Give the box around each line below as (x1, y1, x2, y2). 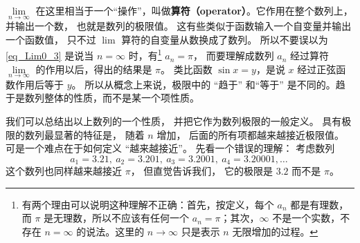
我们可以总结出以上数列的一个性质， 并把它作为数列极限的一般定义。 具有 (6, 114, 342, 128)
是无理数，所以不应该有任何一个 (44, 211, 190, 225)
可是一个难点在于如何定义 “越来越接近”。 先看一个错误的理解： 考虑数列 (6, 141, 335, 155)
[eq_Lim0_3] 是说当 (6, 48, 94, 63)
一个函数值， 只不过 (6, 32, 96, 46)
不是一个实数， (272, 211, 341, 225)
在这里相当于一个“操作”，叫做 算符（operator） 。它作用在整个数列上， (35, 3, 353, 17)
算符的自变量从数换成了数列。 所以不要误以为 (121, 32, 328, 46)
